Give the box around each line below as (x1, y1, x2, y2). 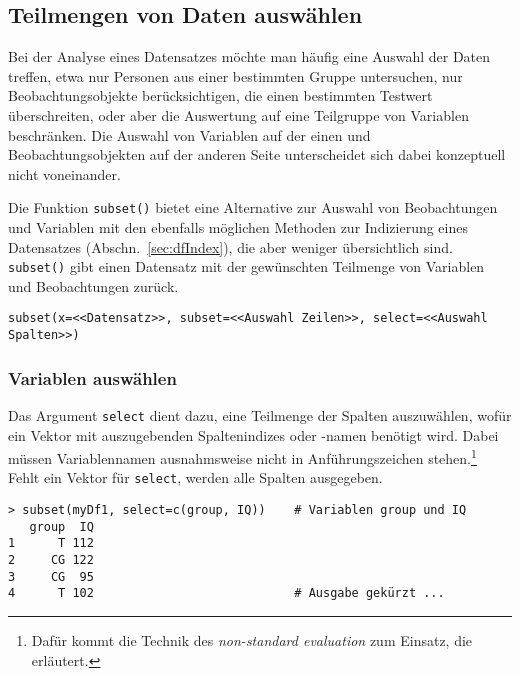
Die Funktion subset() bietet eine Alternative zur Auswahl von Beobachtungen (8, 197, 498, 218)
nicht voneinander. (8, 163, 121, 184)
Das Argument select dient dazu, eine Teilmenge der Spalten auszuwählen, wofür (8, 404, 512, 425)
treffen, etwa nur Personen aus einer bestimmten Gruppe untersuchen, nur (8, 65, 463, 86)
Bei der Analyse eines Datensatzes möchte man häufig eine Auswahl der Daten (8, 46, 491, 67)
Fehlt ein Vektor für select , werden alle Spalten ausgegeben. (8, 467, 383, 488)
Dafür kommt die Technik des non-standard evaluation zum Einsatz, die (31, 630, 473, 651)
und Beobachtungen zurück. (8, 275, 179, 296)
